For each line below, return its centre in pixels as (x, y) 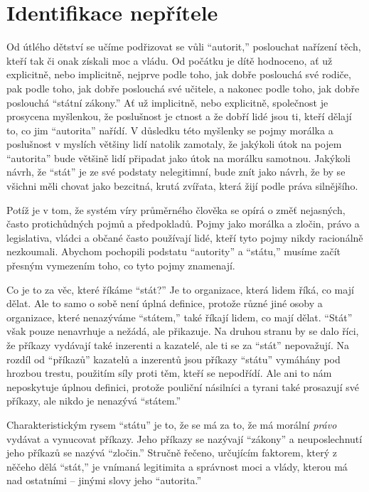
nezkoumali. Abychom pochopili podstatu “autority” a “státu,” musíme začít (174, 251)
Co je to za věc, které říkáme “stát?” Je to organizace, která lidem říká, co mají (180, 289)
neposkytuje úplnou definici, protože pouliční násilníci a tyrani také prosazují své (183, 386)
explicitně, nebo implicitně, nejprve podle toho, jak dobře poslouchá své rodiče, (179, 74)
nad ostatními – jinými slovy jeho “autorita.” (104, 480)
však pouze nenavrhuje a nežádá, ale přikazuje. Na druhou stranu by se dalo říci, (183, 331)
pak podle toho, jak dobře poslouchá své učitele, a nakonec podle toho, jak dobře (183, 88)
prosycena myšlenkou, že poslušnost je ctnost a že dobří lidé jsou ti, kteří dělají (179, 116)
